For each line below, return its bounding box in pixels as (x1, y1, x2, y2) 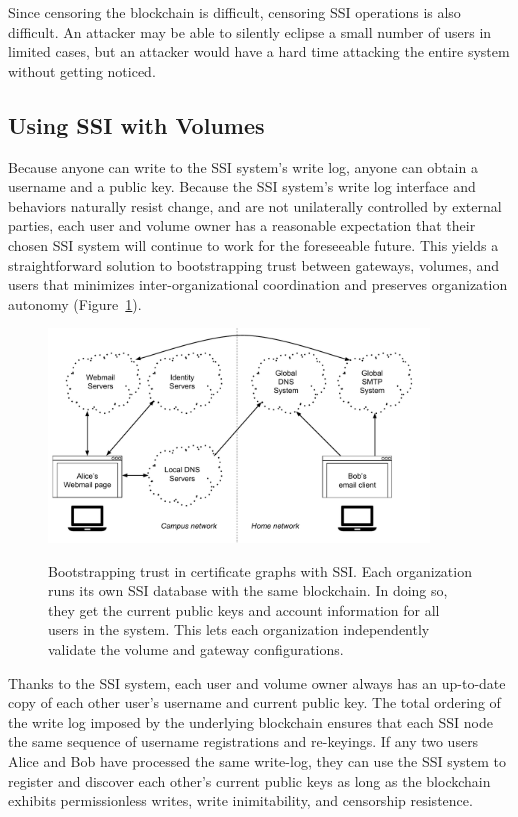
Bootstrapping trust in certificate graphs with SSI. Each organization (48, 560, 472, 581)
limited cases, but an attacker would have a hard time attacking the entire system (8, 41, 510, 62)
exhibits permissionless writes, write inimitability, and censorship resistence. (8, 790, 473, 811)
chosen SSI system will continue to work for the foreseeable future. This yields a (8, 234, 499, 255)
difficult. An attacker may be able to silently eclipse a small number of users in (8, 21, 492, 42)
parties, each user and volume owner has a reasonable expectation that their (8, 215, 476, 236)
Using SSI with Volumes (8, 109, 265, 140)
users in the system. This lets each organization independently (48, 619, 430, 640)
